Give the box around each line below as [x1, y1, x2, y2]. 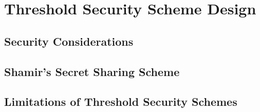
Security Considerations [4, 33, 134, 49]
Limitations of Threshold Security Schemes [4, 94, 237, 109]
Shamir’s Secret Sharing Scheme [4, 63, 180, 79]
